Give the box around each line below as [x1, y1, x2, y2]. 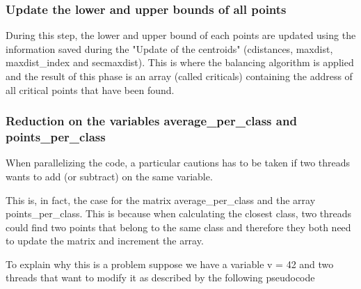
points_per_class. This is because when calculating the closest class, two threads [6, 206, 352, 221]
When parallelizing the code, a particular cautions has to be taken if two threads [6, 155, 351, 170]
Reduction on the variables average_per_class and [6, 112, 297, 130]
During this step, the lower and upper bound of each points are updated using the [6, 28, 356, 42]
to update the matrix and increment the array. [6, 233, 204, 248]
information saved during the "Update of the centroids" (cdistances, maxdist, [6, 41, 333, 56]
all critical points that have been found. [6, 82, 175, 97]
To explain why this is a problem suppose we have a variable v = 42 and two [6, 256, 334, 271]
